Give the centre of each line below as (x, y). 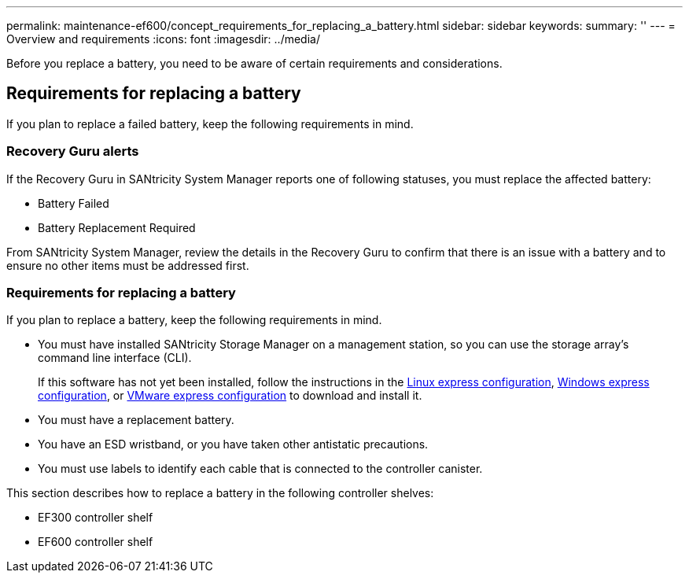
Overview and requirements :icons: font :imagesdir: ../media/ (163, 39)
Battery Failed (74, 203)
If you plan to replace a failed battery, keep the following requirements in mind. (210, 124)
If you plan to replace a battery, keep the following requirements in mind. (194, 320)
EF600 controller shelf (96, 542)
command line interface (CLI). (115, 358)
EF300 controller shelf (96, 518)
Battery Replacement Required (117, 227)
